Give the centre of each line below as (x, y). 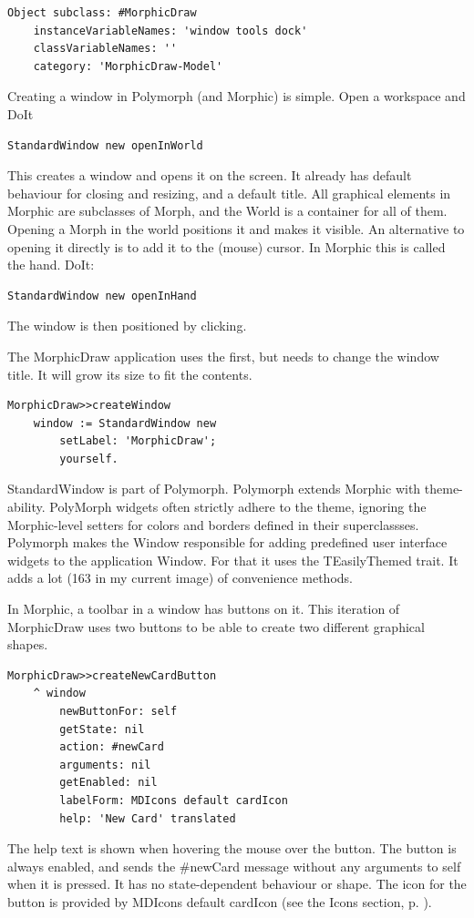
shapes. (28, 644)
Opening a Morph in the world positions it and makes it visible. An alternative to (236, 228)
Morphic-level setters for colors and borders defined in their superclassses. (213, 524)
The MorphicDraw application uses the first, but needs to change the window (223, 356)
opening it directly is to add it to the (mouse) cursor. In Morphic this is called (227, 246)
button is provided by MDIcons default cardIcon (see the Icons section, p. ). (220, 901)
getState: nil (102, 729)
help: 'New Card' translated (148, 818)
